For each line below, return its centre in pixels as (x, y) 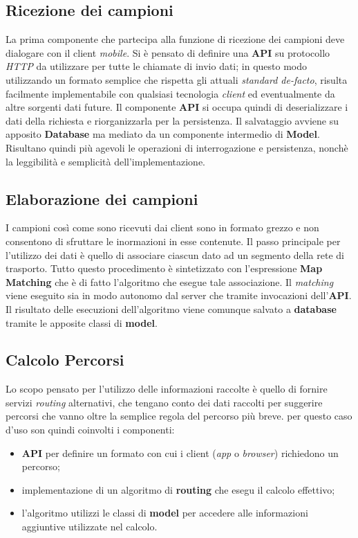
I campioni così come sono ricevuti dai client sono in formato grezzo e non (162, 227)
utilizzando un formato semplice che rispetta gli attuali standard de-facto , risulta (177, 79)
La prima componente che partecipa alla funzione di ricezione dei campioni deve (175, 39)
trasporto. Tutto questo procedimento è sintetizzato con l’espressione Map (164, 268)
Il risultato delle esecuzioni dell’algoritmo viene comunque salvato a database (171, 308)
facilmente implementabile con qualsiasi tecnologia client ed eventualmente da (170, 93)
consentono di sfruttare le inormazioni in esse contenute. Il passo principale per (173, 241)
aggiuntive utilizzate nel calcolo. (89, 527)
